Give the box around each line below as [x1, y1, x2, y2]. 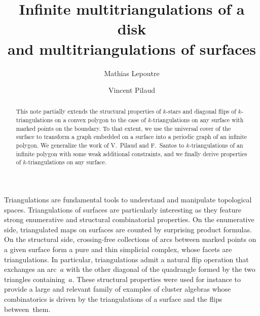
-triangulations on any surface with [151, 116, 244, 124]
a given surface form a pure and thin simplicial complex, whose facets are [4, 244, 232, 255]
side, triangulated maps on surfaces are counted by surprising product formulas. [4, 224, 252, 234]
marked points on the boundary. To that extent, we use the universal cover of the [16, 124, 231, 132]
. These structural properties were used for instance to [72, 273, 241, 284]
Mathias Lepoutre [104, 67, 160, 78]
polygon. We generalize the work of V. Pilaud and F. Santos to [16, 141, 184, 150]
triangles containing [4, 273, 65, 284]
